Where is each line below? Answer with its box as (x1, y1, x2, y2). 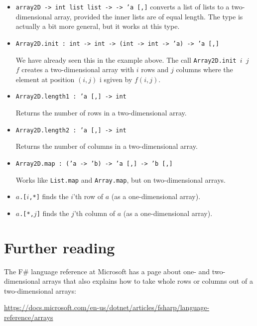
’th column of (74, 208, 115, 218)
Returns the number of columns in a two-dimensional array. (15, 141, 198, 151)
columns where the (176, 64, 233, 75)
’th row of (73, 191, 103, 202)
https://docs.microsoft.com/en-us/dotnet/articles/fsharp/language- (4, 302, 210, 313)
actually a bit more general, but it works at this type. (15, 21, 180, 31)
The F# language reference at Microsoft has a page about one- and (4, 266, 210, 276)
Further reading (4, 237, 115, 257)
